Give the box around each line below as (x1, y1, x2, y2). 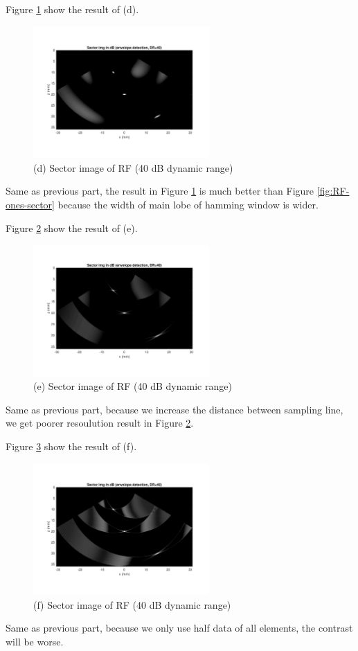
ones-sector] (6, 197, 55, 211)
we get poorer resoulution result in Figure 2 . (6, 416, 194, 430)
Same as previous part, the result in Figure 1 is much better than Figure (6, 184, 314, 198)
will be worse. (6, 634, 64, 648)
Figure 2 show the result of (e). (6, 220, 138, 235)
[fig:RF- (316, 184, 350, 198)
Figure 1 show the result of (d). (6, 2, 139, 16)
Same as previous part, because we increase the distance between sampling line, (6, 402, 343, 416)
